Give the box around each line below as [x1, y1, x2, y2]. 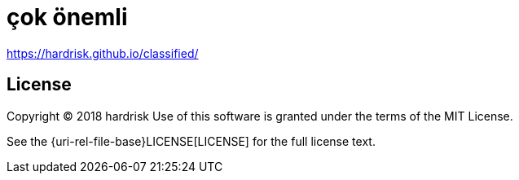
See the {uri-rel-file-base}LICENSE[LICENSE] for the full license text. [7, 134, 376, 148]
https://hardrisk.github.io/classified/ [7, 46, 199, 60]
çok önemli [7, 3, 128, 31]
